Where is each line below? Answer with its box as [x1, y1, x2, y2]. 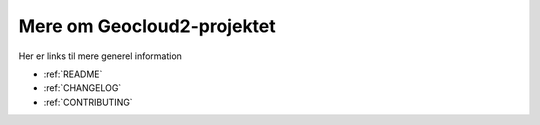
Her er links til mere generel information [18, 50, 182, 62]
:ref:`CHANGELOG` [43, 82, 122, 94]
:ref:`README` [43, 68, 103, 80]
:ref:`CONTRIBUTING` [43, 96, 134, 108]
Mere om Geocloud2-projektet [18, 15, 277, 37]
